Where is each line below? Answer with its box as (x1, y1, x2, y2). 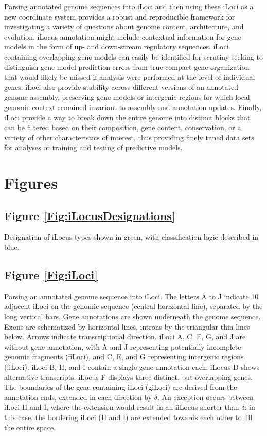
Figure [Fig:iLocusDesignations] (4, 207, 175, 223)
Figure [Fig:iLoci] (4, 267, 98, 283)
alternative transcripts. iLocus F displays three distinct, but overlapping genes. (4, 371, 253, 382)
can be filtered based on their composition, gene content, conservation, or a (4, 122, 241, 133)
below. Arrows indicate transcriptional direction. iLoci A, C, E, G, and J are (4, 331, 246, 342)
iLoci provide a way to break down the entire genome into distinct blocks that (4, 112, 251, 122)
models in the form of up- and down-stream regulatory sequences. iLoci (4, 41, 229, 52)
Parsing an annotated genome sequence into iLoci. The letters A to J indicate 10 (4, 290, 259, 301)
